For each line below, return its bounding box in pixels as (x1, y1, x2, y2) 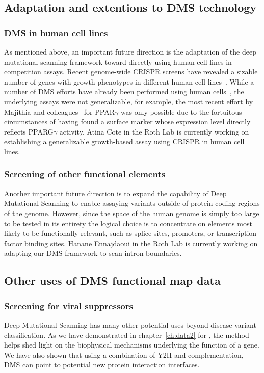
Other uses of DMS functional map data (4, 273, 221, 288)
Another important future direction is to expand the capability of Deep (4, 188, 227, 198)
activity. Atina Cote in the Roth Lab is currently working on (59, 126, 249, 137)
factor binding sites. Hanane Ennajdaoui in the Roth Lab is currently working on (4, 237, 258, 248)
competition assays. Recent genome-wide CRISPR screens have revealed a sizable (4, 66, 258, 77)
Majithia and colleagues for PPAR (4, 106, 115, 117)
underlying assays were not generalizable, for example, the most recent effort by (4, 96, 253, 106)
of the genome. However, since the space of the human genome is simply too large (4, 207, 259, 218)
